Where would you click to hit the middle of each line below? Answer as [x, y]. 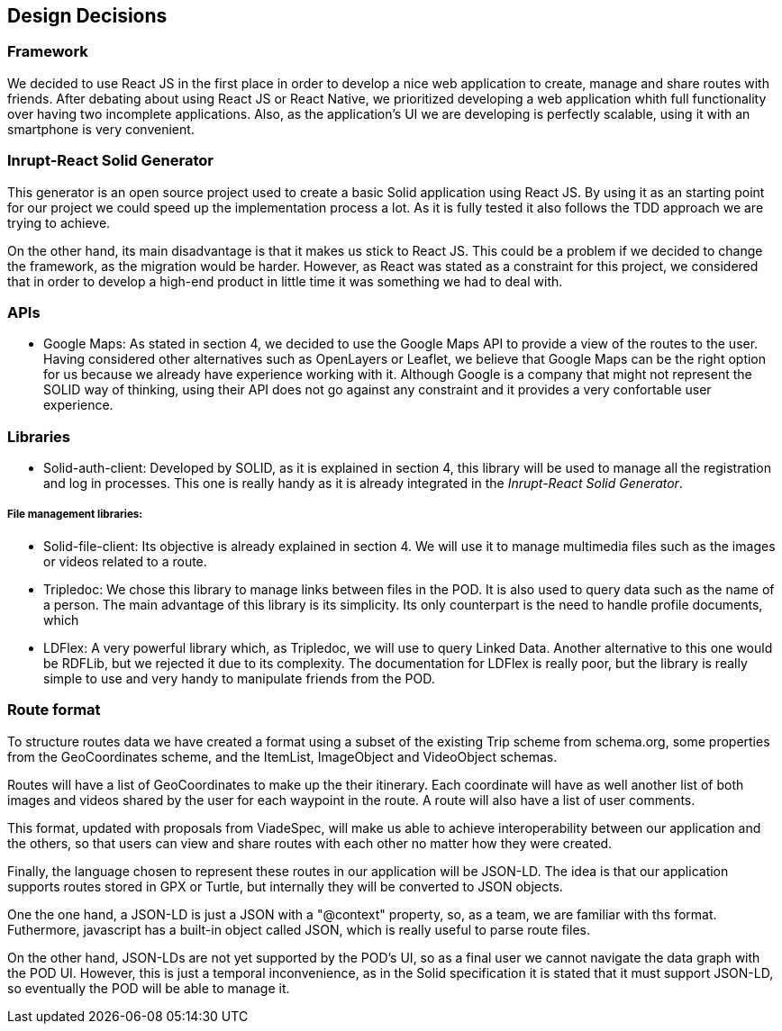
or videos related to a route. [125, 561]
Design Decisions [87, 16]
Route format [54, 710]
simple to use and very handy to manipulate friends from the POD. [239, 678]
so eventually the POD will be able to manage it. [149, 988]
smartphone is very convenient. [101, 129]
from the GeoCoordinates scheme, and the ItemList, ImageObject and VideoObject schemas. [282, 756]
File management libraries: [75, 515]
